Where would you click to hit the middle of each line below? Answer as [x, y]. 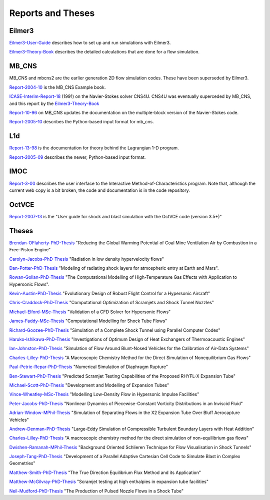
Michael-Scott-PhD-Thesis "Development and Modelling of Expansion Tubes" [89, 385]
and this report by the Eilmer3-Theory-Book [54, 103]
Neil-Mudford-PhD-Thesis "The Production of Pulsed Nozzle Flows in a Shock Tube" [96, 491]
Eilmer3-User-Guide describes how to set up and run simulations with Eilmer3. [90, 43]
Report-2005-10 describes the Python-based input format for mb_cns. [82, 122]
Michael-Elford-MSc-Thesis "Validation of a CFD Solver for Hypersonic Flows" [90, 312]
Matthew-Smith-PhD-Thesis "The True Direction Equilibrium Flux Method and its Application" [105, 473]
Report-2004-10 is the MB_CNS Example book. [57, 87]
